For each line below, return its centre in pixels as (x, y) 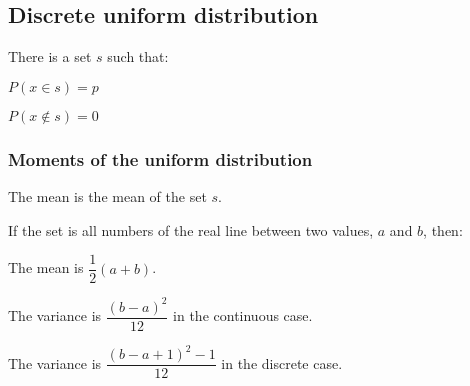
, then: (443, 229)
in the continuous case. (243, 315)
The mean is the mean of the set (107, 196)
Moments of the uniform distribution (160, 158)
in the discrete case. (282, 362)
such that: (138, 56)
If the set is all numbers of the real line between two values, (191, 229)
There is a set (50, 56)
